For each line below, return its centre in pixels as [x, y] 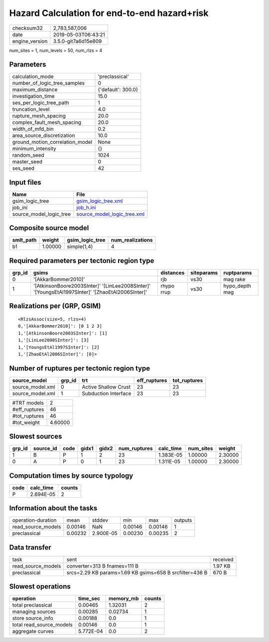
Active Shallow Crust [106, 387]
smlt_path [24, 240]
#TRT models [28, 403]
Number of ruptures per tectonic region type [80, 368]
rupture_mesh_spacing [39, 116]
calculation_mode [33, 76]
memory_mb [124, 599]
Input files [25, 182]
